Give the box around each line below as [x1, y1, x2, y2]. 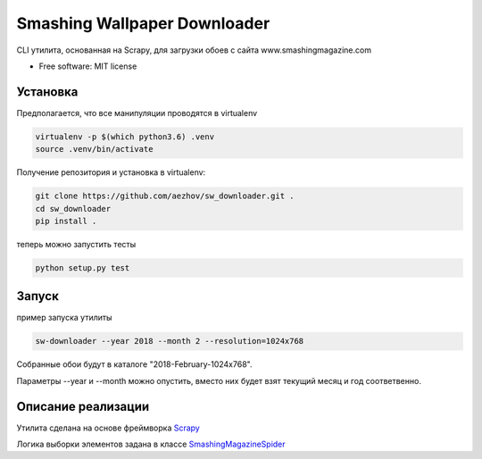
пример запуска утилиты [16, 313, 112, 323]
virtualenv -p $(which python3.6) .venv [35, 131, 214, 142]
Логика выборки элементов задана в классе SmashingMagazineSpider [16, 438, 286, 450]
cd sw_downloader [35, 204, 112, 213]
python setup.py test [35, 263, 130, 272]
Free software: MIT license [38, 61, 137, 71]
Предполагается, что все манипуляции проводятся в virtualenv [16, 107, 258, 118]
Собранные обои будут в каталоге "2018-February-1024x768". [16, 359, 253, 370]
